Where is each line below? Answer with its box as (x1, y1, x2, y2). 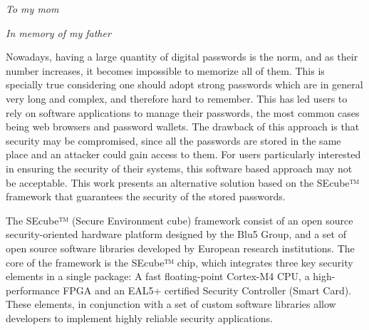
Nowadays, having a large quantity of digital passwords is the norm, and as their (6, 49, 358, 64)
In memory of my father (6, 25, 111, 40)
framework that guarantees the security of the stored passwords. (6, 189, 286, 204)
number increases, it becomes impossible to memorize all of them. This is (6, 63, 325, 78)
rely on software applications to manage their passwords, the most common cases (6, 105, 360, 120)
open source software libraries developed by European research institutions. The (6, 240, 355, 255)
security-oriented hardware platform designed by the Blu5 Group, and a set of (6, 227, 346, 242)
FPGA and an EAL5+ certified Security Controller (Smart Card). (63, 282, 352, 297)
